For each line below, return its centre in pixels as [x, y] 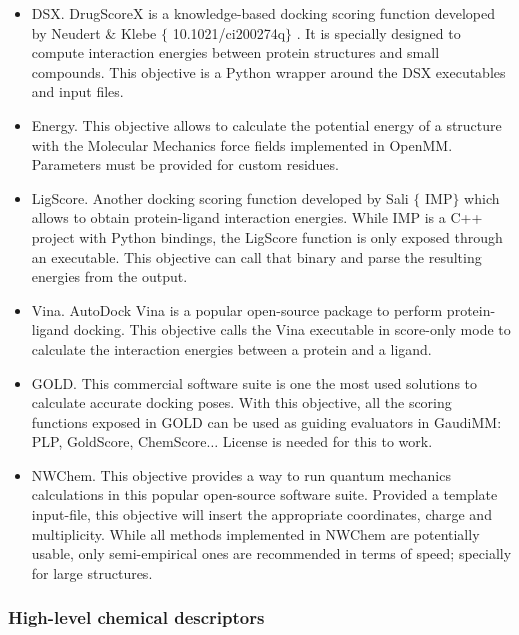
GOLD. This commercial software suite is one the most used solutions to [254, 382]
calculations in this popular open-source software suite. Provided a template [264, 494]
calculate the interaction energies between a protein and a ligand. [231, 348]
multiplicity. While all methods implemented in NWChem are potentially [255, 533]
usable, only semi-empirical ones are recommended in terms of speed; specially [271, 553]
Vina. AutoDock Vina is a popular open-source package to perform [237, 309]
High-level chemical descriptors [136, 617]
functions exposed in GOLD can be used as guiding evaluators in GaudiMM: [266, 421]
